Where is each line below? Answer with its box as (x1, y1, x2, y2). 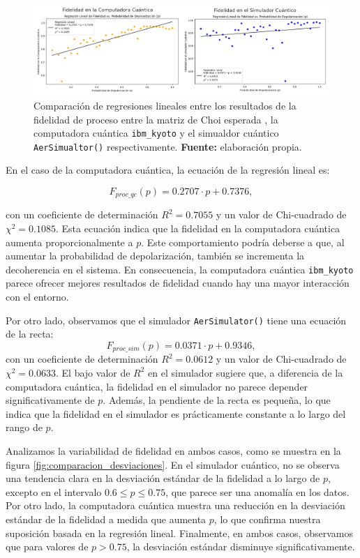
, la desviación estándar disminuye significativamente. (126, 539, 355, 554)
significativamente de (6, 393, 95, 407)
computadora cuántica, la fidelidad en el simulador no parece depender (6, 379, 308, 393)
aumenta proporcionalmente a (6, 234, 133, 249)
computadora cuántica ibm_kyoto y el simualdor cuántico (33, 126, 279, 140)
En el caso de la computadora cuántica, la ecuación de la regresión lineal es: (6, 163, 330, 177)
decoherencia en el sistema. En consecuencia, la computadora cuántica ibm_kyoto (6, 262, 354, 276)
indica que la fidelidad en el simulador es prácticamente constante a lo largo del (6, 406, 346, 421)
